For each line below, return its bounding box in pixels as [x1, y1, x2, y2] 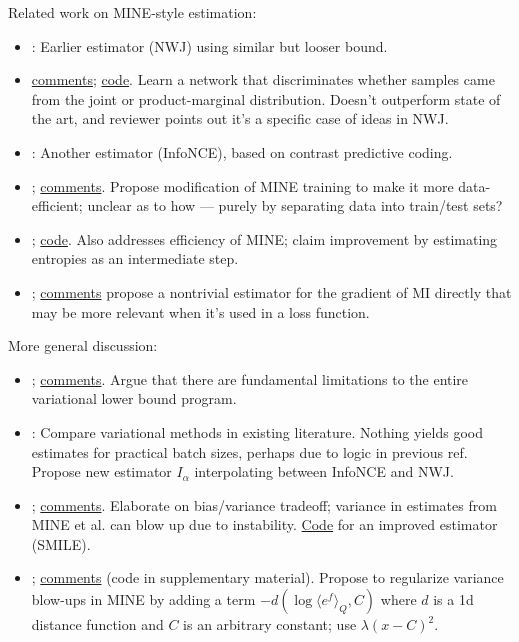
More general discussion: [8, 335, 158, 356]
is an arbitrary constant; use [183, 614, 357, 635]
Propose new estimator [31, 461, 172, 482]
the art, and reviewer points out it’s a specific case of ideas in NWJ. [31, 108, 449, 129]
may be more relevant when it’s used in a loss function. [31, 301, 370, 322]
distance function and [31, 614, 164, 635]
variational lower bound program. [31, 388, 237, 409]
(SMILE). [31, 533, 91, 554]
